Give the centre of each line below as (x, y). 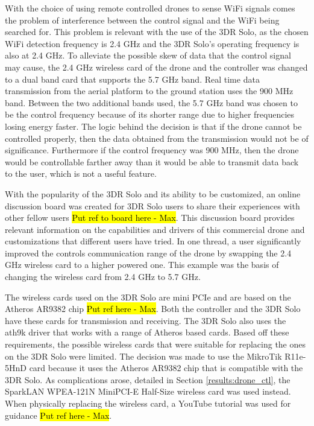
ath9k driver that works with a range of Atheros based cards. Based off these (147, 332)
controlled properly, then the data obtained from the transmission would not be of (157, 138)
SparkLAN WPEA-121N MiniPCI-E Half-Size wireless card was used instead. (148, 391)
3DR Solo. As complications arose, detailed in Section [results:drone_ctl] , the (148, 379)
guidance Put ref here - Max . (58, 415)
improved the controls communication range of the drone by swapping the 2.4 (148, 253)
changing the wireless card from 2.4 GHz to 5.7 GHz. (103, 277)
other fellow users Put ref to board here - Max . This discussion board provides (150, 218)
